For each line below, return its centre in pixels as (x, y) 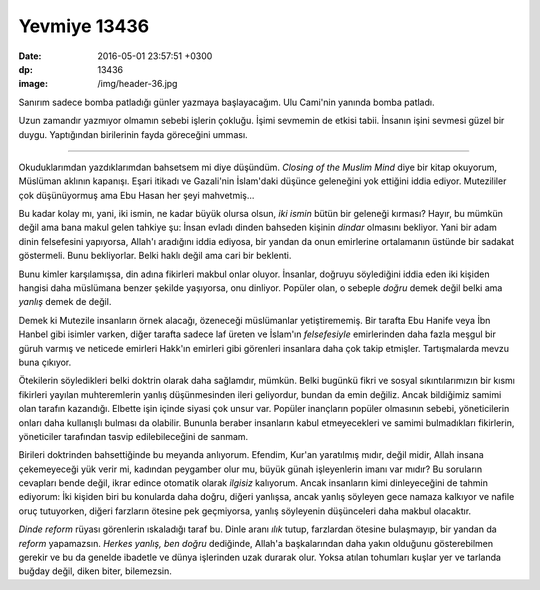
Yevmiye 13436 (84, 26)
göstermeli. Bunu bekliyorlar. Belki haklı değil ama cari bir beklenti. (155, 256)
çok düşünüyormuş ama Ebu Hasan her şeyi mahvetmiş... (136, 195)
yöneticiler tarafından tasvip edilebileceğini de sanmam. (133, 436)
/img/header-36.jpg (137, 84)
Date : (30, 56)
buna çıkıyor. (45, 362)
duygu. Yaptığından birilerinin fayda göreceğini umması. (133, 134)
